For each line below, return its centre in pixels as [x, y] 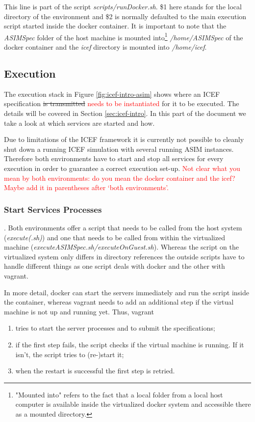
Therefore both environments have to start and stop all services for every [114, 158]
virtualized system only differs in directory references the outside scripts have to [124, 256]
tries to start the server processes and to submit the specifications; [115, 328]
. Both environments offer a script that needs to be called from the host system [123, 227]
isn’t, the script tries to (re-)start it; [70, 354]
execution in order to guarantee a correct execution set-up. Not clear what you [122, 168]
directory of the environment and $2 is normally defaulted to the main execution [125, 16]
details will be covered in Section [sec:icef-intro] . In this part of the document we [125, 113]
